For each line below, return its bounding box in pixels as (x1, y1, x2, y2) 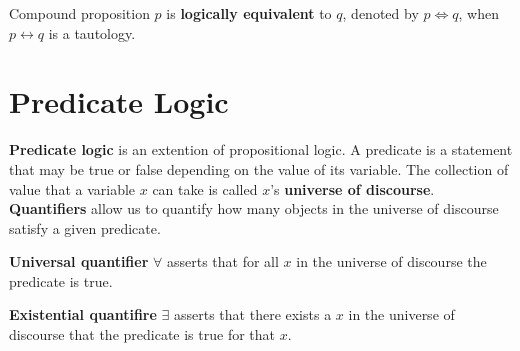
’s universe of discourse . (270, 178, 435, 199)
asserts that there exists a (174, 304, 332, 325)
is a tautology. (48, 22, 136, 43)
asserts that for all (166, 251, 279, 272)
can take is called (152, 178, 258, 199)
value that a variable (9, 178, 136, 199)
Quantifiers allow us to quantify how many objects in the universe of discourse (9, 198, 499, 219)
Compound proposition (9, 3, 150, 23)
